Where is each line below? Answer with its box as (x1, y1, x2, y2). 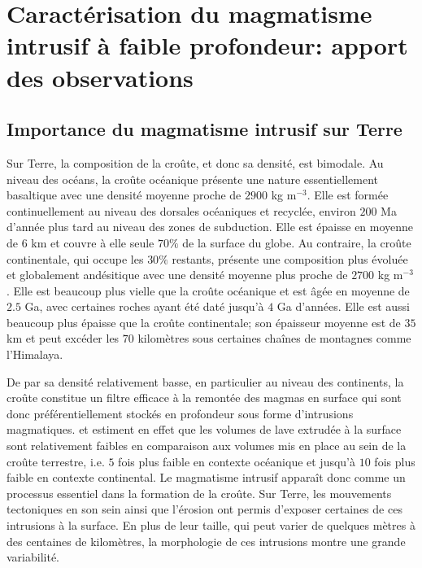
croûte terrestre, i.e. (7, 452, 105, 470)
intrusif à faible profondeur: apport (7, 28, 408, 62)
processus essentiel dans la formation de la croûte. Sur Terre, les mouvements (7, 484, 392, 501)
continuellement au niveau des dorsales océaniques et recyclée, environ (7, 202, 356, 219)
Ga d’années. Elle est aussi (276, 298, 411, 315)
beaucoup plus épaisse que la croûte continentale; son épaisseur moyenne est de (7, 313, 401, 330)
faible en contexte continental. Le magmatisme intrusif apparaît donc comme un (7, 469, 406, 486)
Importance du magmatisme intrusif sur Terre (7, 116, 402, 142)
